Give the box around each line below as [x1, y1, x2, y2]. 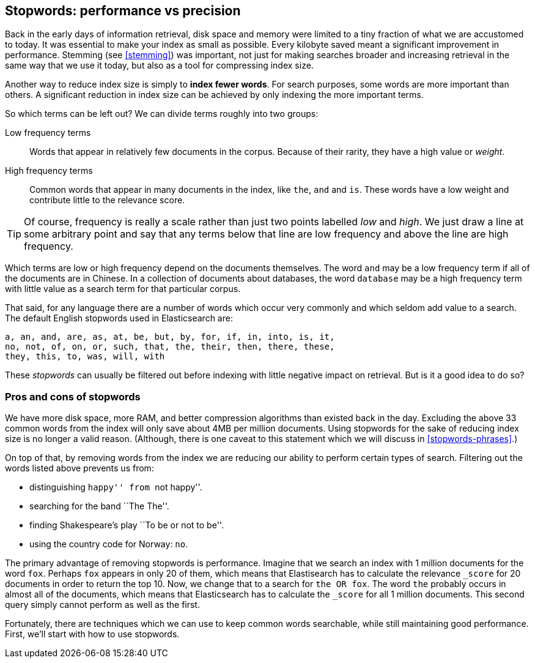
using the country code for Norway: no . [29, 539, 188, 550]
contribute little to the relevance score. [29, 195, 185, 206]
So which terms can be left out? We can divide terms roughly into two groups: [5, 108, 319, 119]
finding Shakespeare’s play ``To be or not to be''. [29, 520, 224, 531]
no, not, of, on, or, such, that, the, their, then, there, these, [5, 342, 335, 352]
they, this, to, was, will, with [5, 351, 165, 362]
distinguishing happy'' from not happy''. [29, 482, 202, 493]
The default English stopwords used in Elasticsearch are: [5, 313, 233, 324]
